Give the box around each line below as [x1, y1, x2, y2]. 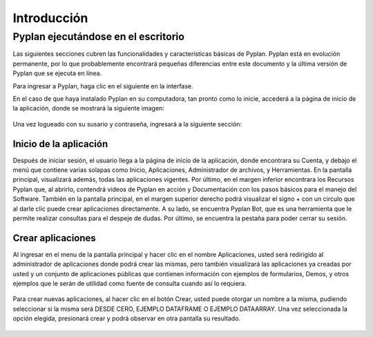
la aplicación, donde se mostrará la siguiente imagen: [12, 104, 165, 113]
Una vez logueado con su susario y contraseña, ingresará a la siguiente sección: [12, 119, 242, 128]
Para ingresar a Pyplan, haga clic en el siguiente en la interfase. [12, 81, 193, 90]
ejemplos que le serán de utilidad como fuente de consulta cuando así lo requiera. [12, 280, 247, 288]
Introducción [12, 10, 88, 26]
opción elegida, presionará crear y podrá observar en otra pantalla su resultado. [12, 314, 241, 322]
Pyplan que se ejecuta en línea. [12, 69, 102, 77]
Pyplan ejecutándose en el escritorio [12, 30, 184, 43]
